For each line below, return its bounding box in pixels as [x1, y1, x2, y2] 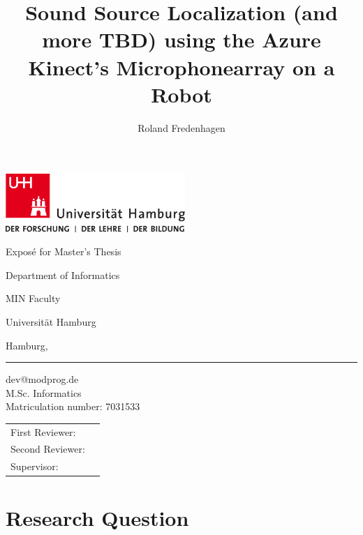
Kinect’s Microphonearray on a [28, 52, 335, 81]
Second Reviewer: [10, 442, 85, 456]
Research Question [6, 503, 189, 532]
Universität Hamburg [6, 314, 96, 329]
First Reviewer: [10, 424, 76, 439]
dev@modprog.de [6, 372, 79, 386]
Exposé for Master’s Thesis [6, 244, 121, 259]
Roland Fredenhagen [138, 120, 225, 135]
